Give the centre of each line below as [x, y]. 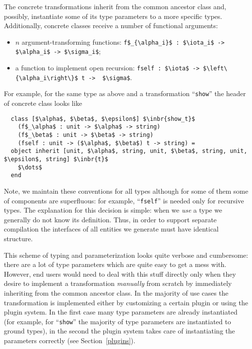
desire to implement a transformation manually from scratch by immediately [118, 283]
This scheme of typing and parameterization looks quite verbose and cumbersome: [126, 255]
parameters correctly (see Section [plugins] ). [70, 340]
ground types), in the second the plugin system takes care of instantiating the [119, 331]
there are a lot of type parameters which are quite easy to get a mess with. [115, 264]
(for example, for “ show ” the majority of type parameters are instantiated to [118, 321]
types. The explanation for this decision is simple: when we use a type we [113, 210]
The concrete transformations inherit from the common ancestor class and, [115, 6]
